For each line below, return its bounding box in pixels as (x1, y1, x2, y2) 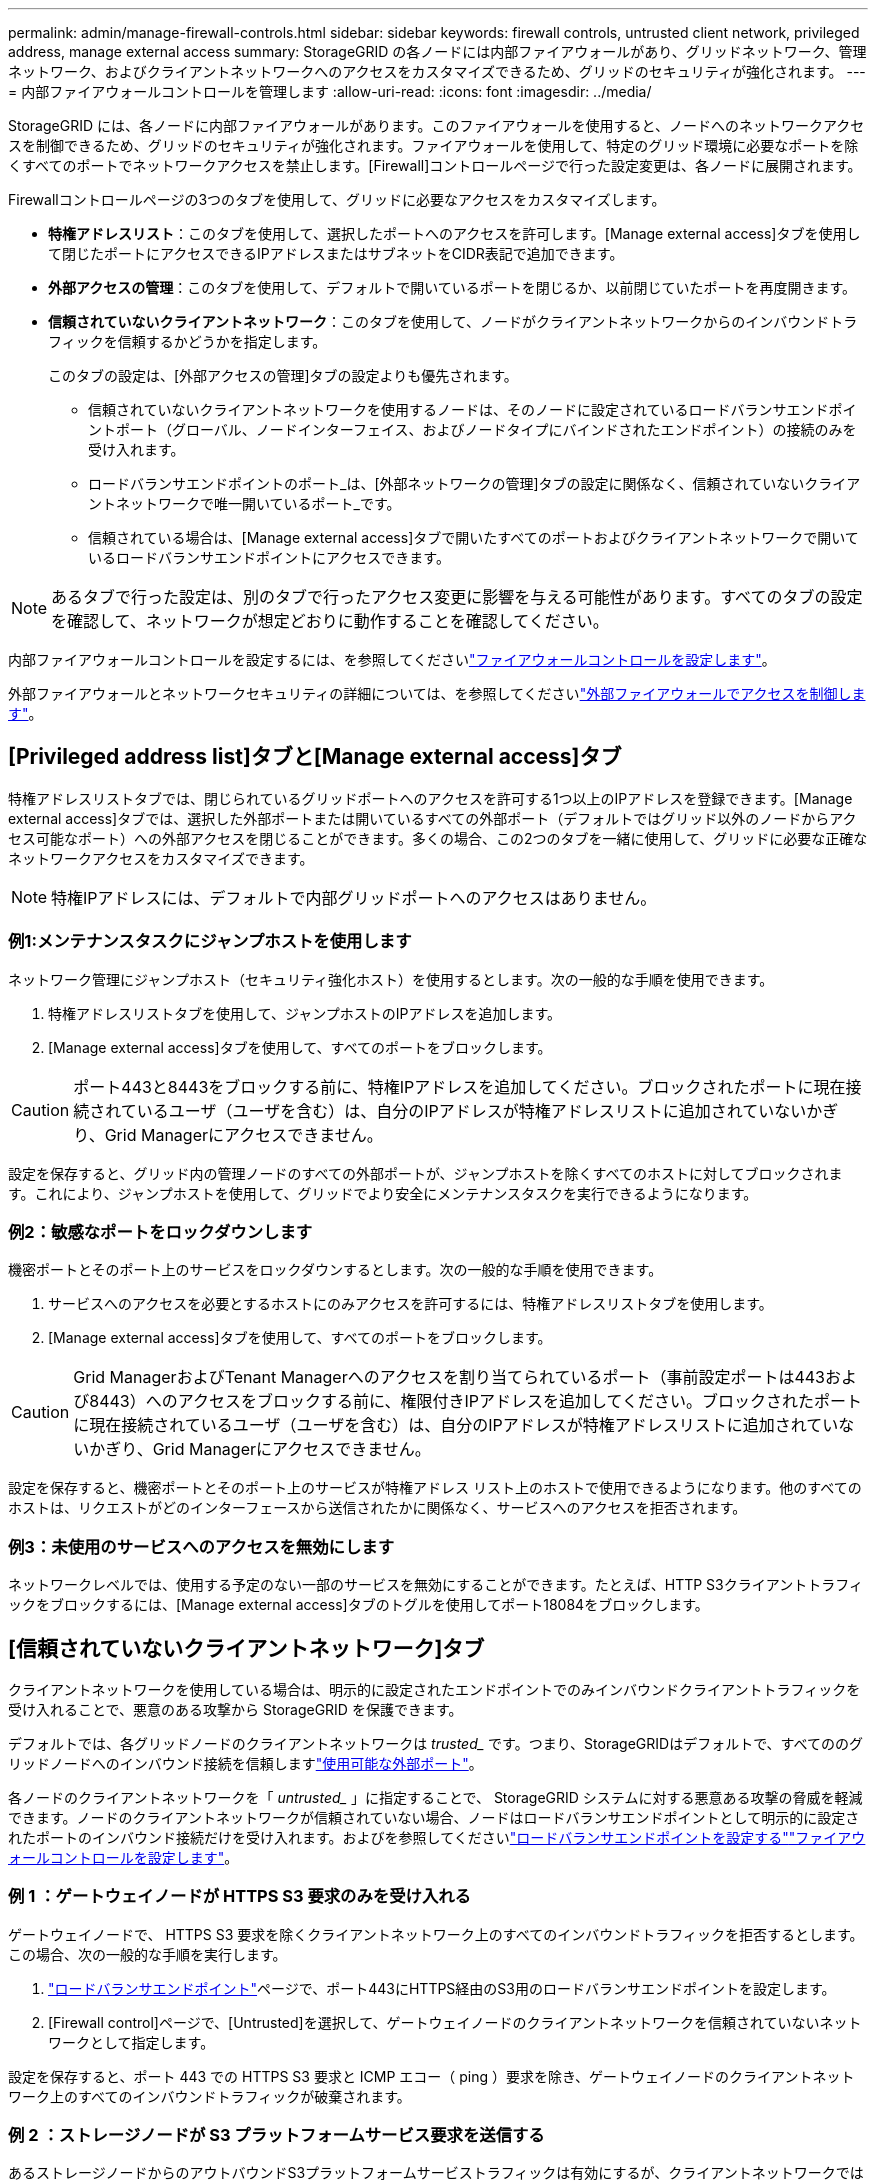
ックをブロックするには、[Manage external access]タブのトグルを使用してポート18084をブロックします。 (8, 1596, 709, 1614)
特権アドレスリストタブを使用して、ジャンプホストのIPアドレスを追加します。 (48, 1004, 562, 1022)
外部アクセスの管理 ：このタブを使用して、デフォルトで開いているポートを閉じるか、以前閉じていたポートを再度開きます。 (48, 279, 857, 296)
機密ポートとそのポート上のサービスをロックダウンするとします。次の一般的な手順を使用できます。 (8, 1261, 663, 1279)
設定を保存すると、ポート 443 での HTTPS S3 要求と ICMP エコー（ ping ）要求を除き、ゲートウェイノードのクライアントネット (8, 2067, 855, 2085)
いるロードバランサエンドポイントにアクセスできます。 (88, 549, 450, 566)
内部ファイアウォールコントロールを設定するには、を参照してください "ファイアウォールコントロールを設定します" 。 (8, 651, 776, 668)
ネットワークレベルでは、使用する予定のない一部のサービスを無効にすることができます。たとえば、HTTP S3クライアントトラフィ (8, 1576, 863, 1594)
